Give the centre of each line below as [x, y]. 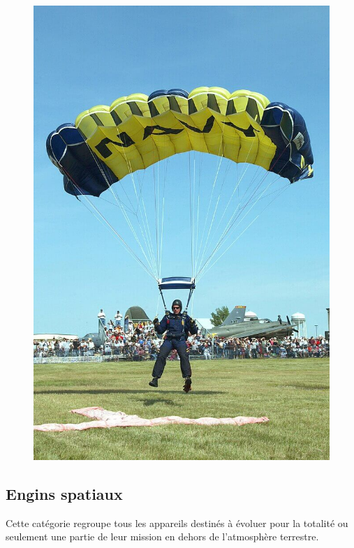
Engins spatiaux [64, 493]
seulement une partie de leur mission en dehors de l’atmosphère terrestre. [162, 536]
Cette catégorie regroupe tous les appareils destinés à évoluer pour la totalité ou [177, 523]
